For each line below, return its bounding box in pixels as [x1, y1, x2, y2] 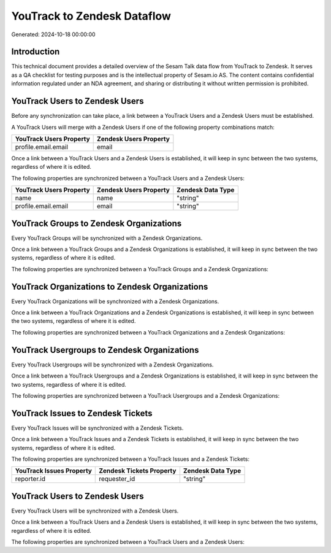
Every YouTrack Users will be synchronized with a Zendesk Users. [11, 507, 179, 514]
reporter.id [15, 474, 46, 483]
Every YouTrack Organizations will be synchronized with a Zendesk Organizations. [11, 298, 219, 305]
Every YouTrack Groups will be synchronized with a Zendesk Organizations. [11, 234, 203, 242]
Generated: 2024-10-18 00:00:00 [11, 31, 96, 38]
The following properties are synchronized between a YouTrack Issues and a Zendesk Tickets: [11, 455, 249, 463]
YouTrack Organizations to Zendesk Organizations [11, 281, 208, 292]
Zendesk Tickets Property [99, 466, 177, 475]
